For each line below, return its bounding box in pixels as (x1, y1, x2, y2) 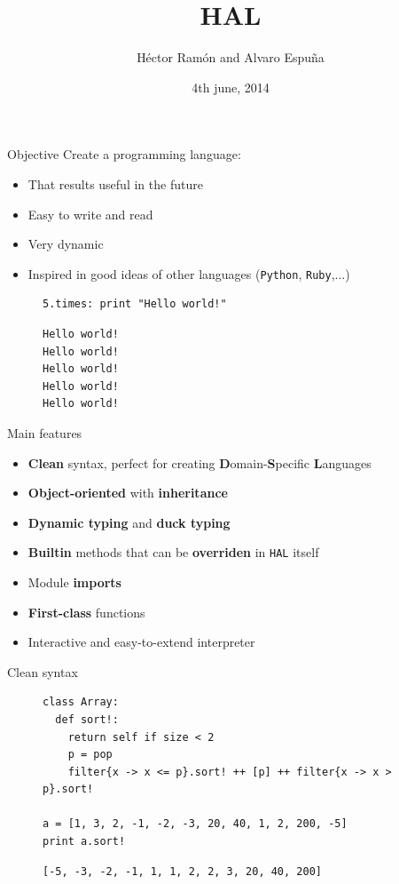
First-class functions (27, 602, 145, 621)
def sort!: (55, 713, 119, 726)
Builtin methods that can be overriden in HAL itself (27, 543, 319, 561)
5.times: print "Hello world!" (43, 298, 227, 311)
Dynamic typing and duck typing (27, 513, 231, 531)
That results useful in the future (27, 174, 203, 193)
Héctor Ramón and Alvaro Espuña (137, 48, 325, 67)
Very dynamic (27, 235, 104, 253)
